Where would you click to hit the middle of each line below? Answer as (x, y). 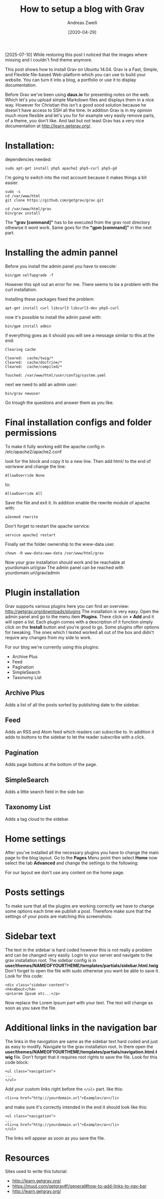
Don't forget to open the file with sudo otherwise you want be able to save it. (82, 971)
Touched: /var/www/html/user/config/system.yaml (56, 375)
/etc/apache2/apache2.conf (34, 452)
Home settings (35, 839)
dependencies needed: (28, 159)
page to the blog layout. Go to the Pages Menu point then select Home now (81, 857)
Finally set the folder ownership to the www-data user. (60, 544)
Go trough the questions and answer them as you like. (59, 402)
